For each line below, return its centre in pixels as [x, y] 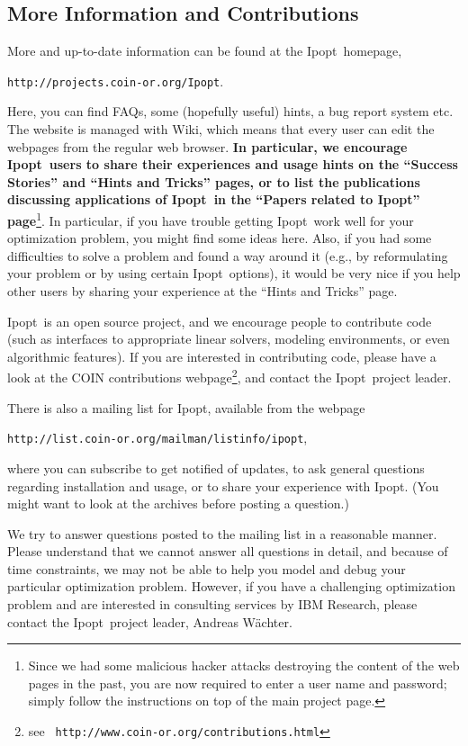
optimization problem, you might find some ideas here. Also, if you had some [220, 238]
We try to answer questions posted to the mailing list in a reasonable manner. [222, 533]
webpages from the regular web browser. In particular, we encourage [207, 146]
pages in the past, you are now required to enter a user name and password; [238, 683]
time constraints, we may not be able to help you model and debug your [207, 568]
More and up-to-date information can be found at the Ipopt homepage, [205, 51]
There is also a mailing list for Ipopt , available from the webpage [186, 407]
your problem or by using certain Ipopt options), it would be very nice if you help [234, 273]
